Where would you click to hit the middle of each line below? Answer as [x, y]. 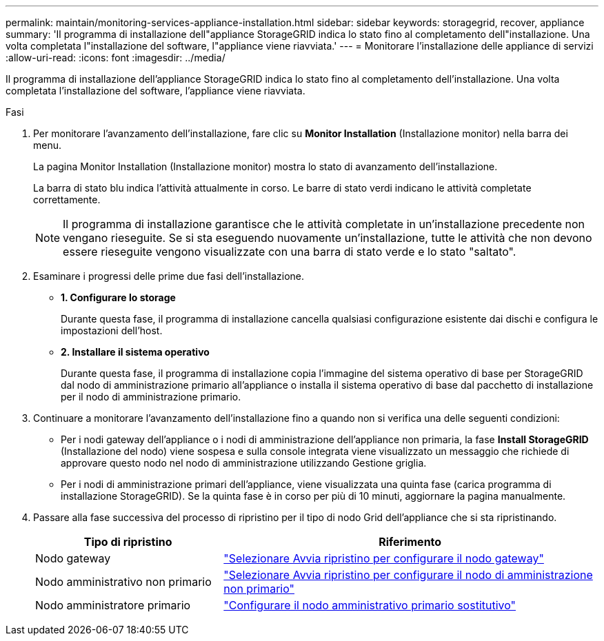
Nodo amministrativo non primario [123, 582]
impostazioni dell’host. [112, 330]
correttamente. [67, 200]
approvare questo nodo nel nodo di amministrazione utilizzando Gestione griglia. [244, 463]
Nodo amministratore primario [113, 605]
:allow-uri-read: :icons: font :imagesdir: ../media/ [115, 58]
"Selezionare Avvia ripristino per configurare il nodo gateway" [384, 558]
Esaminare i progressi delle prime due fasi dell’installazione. [169, 276]
